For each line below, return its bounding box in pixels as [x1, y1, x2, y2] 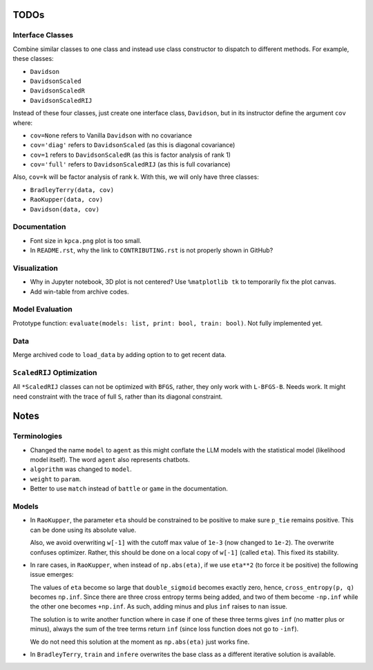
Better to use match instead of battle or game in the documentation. [30, 484, 228, 493]
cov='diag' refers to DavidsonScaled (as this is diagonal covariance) [30, 141, 236, 149]
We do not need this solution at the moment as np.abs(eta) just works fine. [30, 638, 250, 646]
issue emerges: [30, 571, 74, 579]
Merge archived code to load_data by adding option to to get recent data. [12, 350, 227, 358]
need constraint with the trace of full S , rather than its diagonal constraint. [12, 392, 223, 401]
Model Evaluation [12, 305, 73, 314]
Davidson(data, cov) [30, 205, 100, 213]
